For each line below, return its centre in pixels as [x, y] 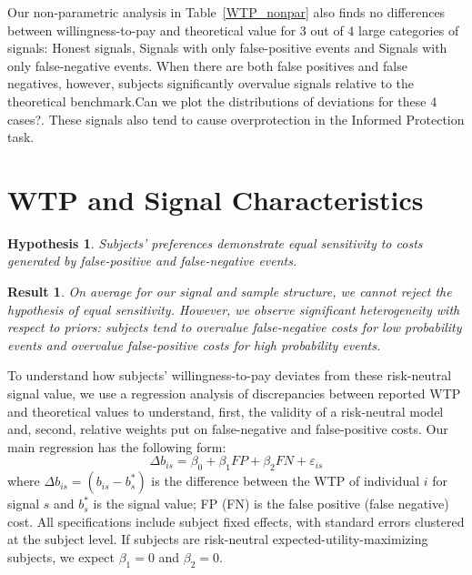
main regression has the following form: [117, 446]
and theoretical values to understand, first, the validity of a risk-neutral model [226, 411]
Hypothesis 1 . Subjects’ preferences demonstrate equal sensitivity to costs [215, 242]
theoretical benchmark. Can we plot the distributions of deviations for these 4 [222, 101]
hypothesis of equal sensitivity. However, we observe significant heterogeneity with [234, 309]
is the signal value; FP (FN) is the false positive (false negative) [271, 504]
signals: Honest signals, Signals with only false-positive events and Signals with [227, 48]
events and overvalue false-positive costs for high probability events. [194, 344]
